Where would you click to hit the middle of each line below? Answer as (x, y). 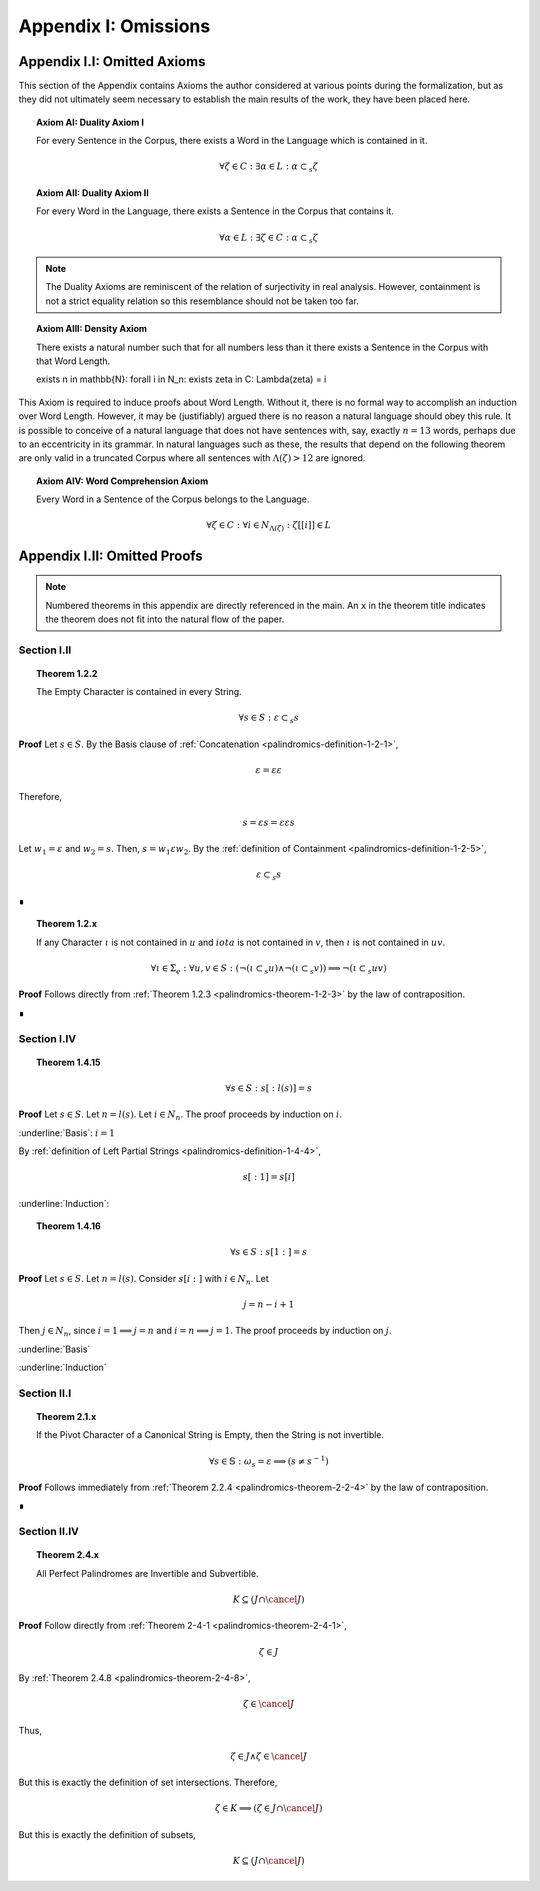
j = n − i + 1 (269, 1304)
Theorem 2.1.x (66, 1416)
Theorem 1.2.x (67, 924)
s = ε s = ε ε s (268, 822)
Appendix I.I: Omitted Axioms (112, 61)
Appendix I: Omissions (114, 26)
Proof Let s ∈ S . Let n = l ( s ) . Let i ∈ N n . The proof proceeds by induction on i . (180, 1115)
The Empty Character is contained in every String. (139, 692)
